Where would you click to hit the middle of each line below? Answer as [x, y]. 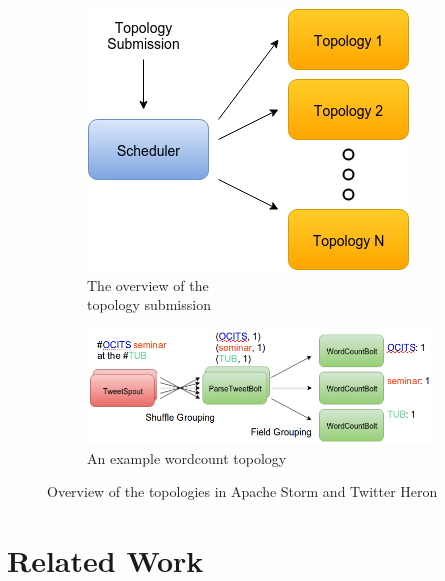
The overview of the [148, 284]
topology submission [149, 304]
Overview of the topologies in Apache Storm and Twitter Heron [242, 491]
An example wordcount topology [187, 457]
